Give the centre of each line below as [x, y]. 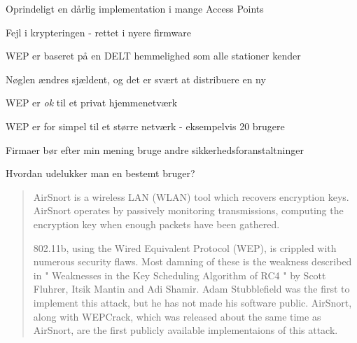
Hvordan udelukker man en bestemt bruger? [100, 173]
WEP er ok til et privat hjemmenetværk [92, 103]
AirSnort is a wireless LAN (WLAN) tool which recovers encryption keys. [191, 196]
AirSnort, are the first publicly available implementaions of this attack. [185, 330]
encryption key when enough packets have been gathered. [156, 224]
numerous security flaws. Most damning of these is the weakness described [192, 261]
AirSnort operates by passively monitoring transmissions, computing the [188, 210]
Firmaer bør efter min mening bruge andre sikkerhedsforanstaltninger [155, 149]
